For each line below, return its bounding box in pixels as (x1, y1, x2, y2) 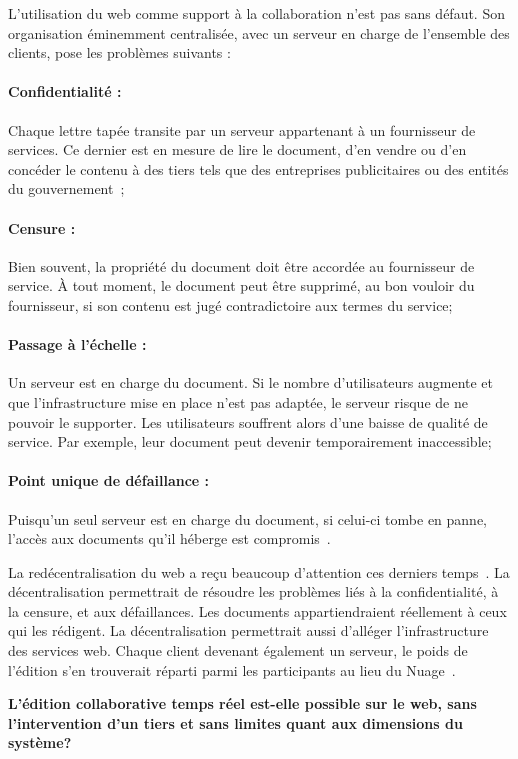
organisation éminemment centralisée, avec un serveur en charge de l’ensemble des (8, 22, 510, 43)
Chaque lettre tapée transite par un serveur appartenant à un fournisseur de (8, 119, 476, 140)
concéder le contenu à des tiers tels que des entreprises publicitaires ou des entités (8, 158, 509, 179)
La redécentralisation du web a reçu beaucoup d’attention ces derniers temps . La (8, 561, 510, 582)
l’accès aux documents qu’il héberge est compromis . (8, 528, 331, 549)
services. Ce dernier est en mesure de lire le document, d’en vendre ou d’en (8, 139, 467, 160)
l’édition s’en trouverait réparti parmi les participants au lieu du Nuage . (8, 659, 456, 680)
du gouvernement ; (8, 178, 125, 199)
